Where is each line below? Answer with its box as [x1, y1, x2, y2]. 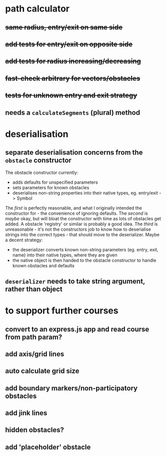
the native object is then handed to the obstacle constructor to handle [12, 257, 156, 263]
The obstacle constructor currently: [5, 169, 78, 176]
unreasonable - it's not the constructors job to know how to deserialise [5, 226, 151, 232]
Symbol [16, 195, 32, 201]
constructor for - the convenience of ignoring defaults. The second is [5, 210, 148, 216]
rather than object [5, 284, 62, 293]
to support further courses [5, 305, 118, 317]
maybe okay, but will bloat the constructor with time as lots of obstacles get [5, 215, 161, 221]
